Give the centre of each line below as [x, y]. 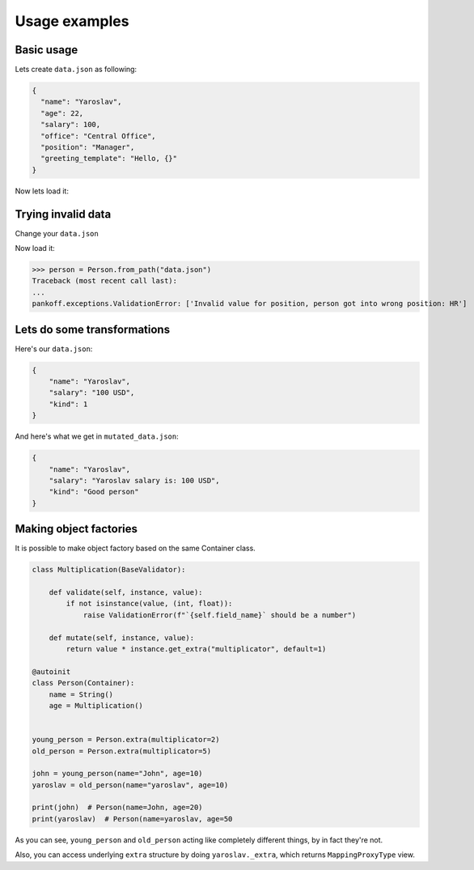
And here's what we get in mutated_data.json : [97, 436]
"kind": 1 [68, 404]
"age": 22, [62, 113]
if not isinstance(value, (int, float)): [149, 604]
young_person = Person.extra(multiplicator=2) [126, 740]
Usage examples [72, 21]
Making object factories [76, 529]
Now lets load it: [42, 191]
